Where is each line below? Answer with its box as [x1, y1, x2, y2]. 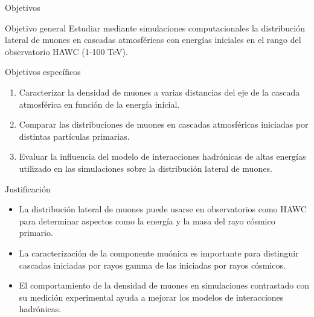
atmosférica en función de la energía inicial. [19, 97, 180, 110]
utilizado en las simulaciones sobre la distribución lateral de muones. [19, 162, 272, 174]
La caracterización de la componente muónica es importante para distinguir [19, 246, 299, 259]
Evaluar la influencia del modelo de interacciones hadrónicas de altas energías [19, 150, 306, 163]
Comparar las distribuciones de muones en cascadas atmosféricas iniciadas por [19, 118, 309, 131]
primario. [19, 226, 53, 239]
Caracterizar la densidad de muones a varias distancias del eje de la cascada [19, 85, 300, 98]
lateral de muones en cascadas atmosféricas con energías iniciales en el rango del [5, 33, 301, 46]
